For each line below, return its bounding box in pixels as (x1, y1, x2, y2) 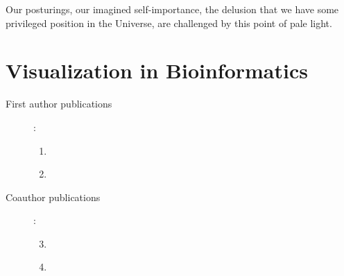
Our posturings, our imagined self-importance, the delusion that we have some (6, 2, 339, 16)
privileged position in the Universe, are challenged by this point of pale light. (6, 15, 332, 30)
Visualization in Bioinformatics (6, 56, 308, 85)
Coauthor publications (6, 189, 101, 204)
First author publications (6, 96, 112, 111)
